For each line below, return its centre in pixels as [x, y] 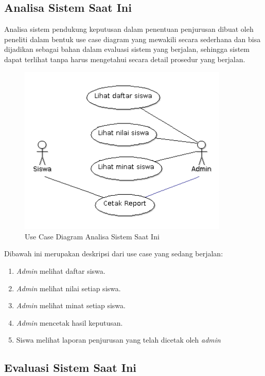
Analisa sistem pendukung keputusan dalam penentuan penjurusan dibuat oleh [129, 29]
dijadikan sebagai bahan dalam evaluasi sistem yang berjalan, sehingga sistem [127, 49]
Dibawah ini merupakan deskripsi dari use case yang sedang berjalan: [114, 253]
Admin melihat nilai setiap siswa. [68, 288]
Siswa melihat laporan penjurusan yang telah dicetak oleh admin [118, 340]
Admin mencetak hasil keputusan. [69, 322]
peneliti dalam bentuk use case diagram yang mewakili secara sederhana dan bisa [132, 39]
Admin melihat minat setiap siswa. [71, 305]
